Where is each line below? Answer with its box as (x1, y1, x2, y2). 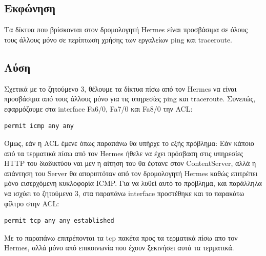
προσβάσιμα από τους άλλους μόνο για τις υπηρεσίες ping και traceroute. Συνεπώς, (4, 93, 256, 104)
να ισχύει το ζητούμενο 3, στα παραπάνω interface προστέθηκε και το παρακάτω (4, 187, 244, 198)
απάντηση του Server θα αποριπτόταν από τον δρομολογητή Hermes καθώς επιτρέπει (4, 167, 258, 178)
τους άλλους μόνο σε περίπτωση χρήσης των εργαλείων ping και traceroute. (4, 34, 233, 45)
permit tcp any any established (4, 217, 114, 225)
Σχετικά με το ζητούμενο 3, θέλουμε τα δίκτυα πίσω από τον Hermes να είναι (4, 83, 237, 94)
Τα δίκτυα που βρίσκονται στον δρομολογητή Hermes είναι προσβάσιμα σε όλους (4, 24, 248, 35)
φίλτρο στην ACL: (4, 198, 59, 208)
